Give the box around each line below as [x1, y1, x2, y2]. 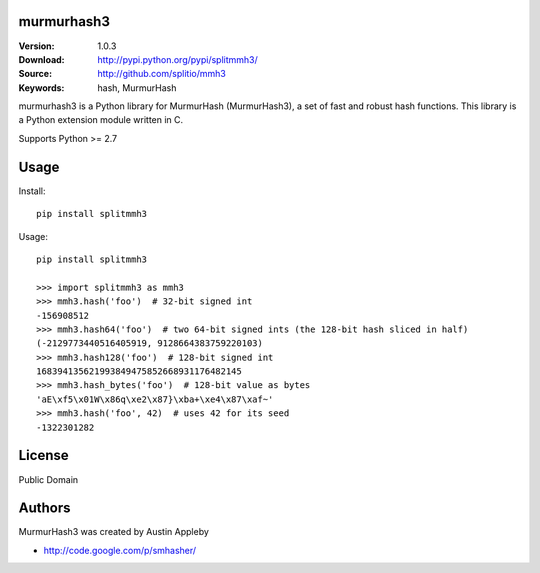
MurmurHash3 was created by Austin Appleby [18, 526, 210, 538]
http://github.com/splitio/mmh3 [97, 68, 227, 80]
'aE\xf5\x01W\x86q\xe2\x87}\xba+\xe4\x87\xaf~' [36, 393, 274, 405]
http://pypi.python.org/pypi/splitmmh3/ [97, 53, 259, 65]
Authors [18, 500, 71, 517]
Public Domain [18, 473, 79, 485]
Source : [18, 68, 53, 80]
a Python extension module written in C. [18, 114, 184, 126]
